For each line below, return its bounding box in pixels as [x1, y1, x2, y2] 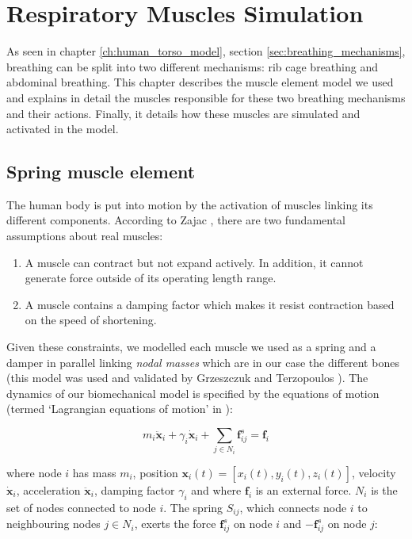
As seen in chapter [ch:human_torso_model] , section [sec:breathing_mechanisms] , [6, 43, 406, 59]
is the [371, 481, 398, 498]
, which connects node [239, 499, 347, 515]
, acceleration [16, 481, 81, 498]
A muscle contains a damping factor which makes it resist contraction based [25, 296, 395, 312]
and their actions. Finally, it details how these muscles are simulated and [6, 105, 360, 121]
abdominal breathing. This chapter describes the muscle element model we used [6, 74, 394, 90]
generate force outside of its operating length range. [25, 269, 277, 286]
